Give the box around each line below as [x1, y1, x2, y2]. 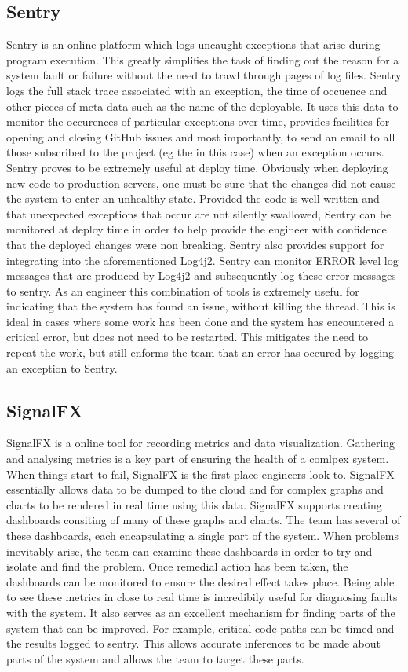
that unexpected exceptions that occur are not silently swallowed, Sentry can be [6, 205, 392, 222]
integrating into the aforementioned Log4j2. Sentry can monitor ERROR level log [6, 252, 399, 268]
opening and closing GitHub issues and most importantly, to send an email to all [6, 128, 395, 145]
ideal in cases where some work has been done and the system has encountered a [6, 313, 395, 329]
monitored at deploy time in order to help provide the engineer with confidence [6, 221, 387, 237]
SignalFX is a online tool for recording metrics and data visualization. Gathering [6, 435, 395, 451]
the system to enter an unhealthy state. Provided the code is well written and [6, 190, 380, 207]
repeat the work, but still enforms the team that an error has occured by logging [6, 344, 395, 361]
